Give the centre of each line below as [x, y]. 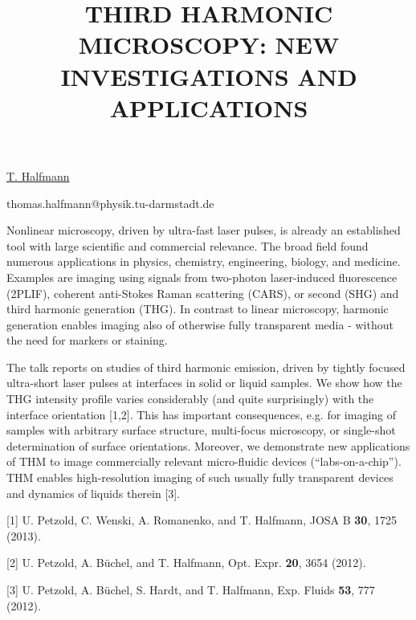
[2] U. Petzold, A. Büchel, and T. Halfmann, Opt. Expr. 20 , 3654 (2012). [186, 563]
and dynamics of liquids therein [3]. [94, 493]
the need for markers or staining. [87, 340]
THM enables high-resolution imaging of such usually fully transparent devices [200, 477]
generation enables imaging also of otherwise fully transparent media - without [200, 324]
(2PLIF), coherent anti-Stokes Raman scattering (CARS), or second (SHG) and [203, 293]
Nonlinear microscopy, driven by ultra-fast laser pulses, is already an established [204, 230]
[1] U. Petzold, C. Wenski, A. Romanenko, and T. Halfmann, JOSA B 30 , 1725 [202, 520]
